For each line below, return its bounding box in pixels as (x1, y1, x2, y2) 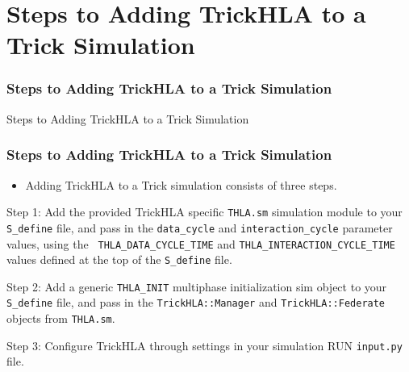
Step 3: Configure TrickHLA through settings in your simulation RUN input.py (6, 336, 403, 353)
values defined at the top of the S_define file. (6, 251, 232, 268)
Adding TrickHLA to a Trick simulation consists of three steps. (25, 176, 337, 193)
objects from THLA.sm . (6, 310, 115, 327)
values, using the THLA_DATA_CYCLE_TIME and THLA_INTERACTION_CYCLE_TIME (6, 235, 395, 252)
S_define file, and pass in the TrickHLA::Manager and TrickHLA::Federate (6, 294, 386, 311)
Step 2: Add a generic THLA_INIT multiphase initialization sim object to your (6, 278, 387, 295)
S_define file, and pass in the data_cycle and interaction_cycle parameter (6, 219, 393, 236)
